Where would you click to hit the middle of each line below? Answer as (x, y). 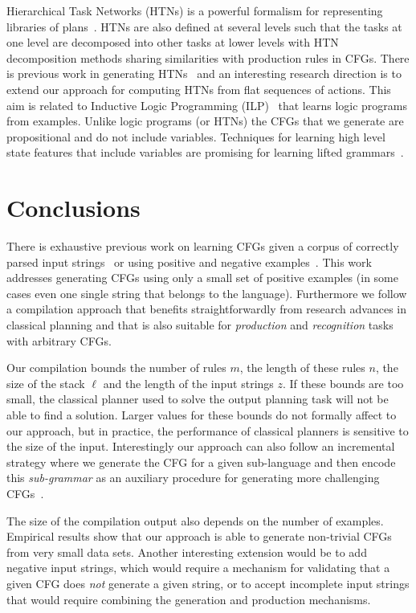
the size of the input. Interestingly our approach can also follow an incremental (201, 446)
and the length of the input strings (188, 383)
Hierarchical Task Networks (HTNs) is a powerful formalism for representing (195, 10)
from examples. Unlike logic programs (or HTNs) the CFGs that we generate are (205, 121)
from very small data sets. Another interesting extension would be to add (187, 552)
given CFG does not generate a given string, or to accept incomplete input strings (208, 583)
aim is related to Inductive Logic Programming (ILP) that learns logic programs (207, 105)
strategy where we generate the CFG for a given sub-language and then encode (201, 462)
